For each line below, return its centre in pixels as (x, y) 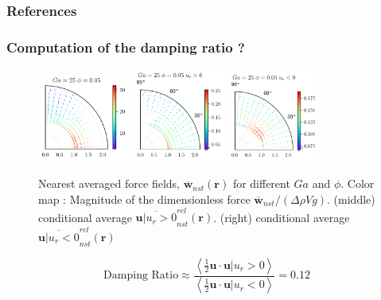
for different (261, 183)
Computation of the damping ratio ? (126, 47)
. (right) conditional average (282, 217)
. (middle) (351, 199)
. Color (358, 183)
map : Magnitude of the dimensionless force (144, 199)
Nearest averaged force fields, (109, 183)
